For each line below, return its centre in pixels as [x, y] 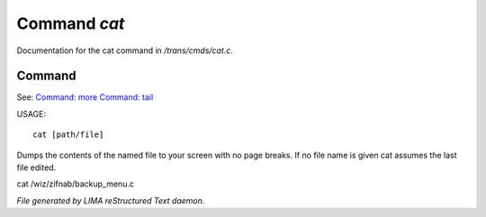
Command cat [71, 23]
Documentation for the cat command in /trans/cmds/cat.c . [125, 50]
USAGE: [31, 113]
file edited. [36, 167]
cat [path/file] [68, 135]
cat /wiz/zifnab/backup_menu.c [76, 184]
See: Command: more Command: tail [85, 97]
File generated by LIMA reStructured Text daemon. [111, 200]
